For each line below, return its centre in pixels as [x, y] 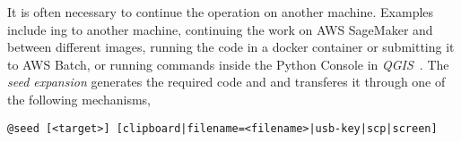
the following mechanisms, [79, 99]
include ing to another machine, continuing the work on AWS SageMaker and [220, 29]
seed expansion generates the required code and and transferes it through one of [226, 82]
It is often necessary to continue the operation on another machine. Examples [221, 12]
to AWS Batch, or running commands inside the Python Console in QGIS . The [228, 64]
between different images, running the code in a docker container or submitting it [231, 47]
